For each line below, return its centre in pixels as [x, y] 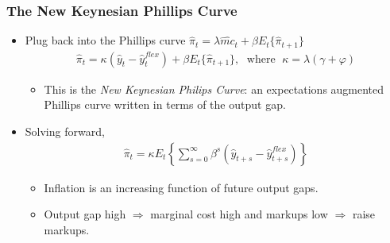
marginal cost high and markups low [239, 214]
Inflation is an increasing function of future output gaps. [181, 187]
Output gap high [85, 214]
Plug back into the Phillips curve [105, 40]
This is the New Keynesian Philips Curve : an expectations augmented [214, 89]
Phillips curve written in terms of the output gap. [165, 104]
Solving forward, [65, 131]
